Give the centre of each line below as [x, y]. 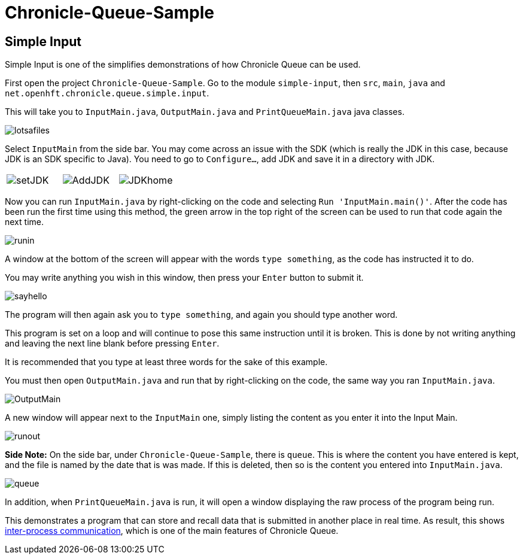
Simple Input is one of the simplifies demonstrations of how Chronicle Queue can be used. [183, 65]
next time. [24, 222]
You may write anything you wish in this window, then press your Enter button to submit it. [184, 278]
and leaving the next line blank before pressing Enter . [112, 344]
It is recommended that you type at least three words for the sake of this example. [166, 362]
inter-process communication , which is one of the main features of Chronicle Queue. [172, 531]
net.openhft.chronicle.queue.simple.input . [107, 93]
